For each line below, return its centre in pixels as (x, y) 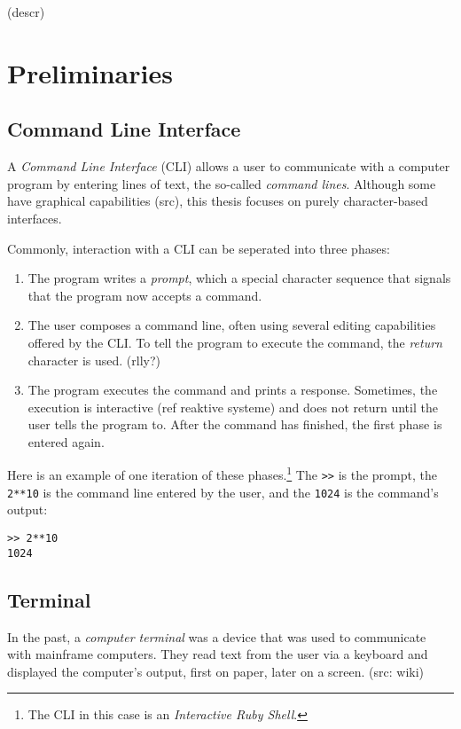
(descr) (26, 12)
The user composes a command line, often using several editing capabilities (232, 325)
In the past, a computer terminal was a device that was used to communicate (217, 636)
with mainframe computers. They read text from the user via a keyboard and (218, 654)
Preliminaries (90, 72)
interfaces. (35, 218)
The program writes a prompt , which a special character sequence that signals (239, 278)
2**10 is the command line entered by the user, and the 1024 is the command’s (223, 492)
